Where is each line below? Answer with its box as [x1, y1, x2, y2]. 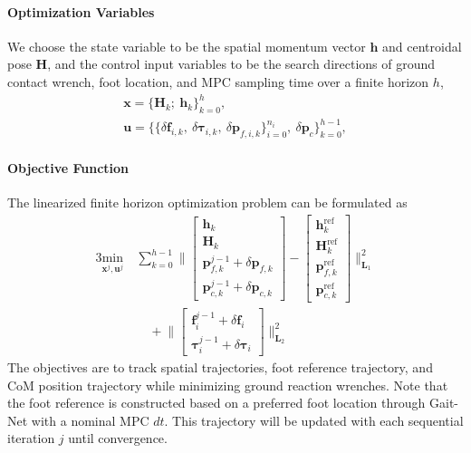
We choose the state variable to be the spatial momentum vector [7, 36, 366, 55]
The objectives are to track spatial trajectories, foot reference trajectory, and [7, 358, 433, 376]
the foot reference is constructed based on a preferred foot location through [7, 393, 426, 412]
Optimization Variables [7, 2, 155, 21]
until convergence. [68, 429, 168, 448]
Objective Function [7, 158, 130, 177]
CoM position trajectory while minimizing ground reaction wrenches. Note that [7, 375, 448, 394]
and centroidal [382, 36, 462, 55]
